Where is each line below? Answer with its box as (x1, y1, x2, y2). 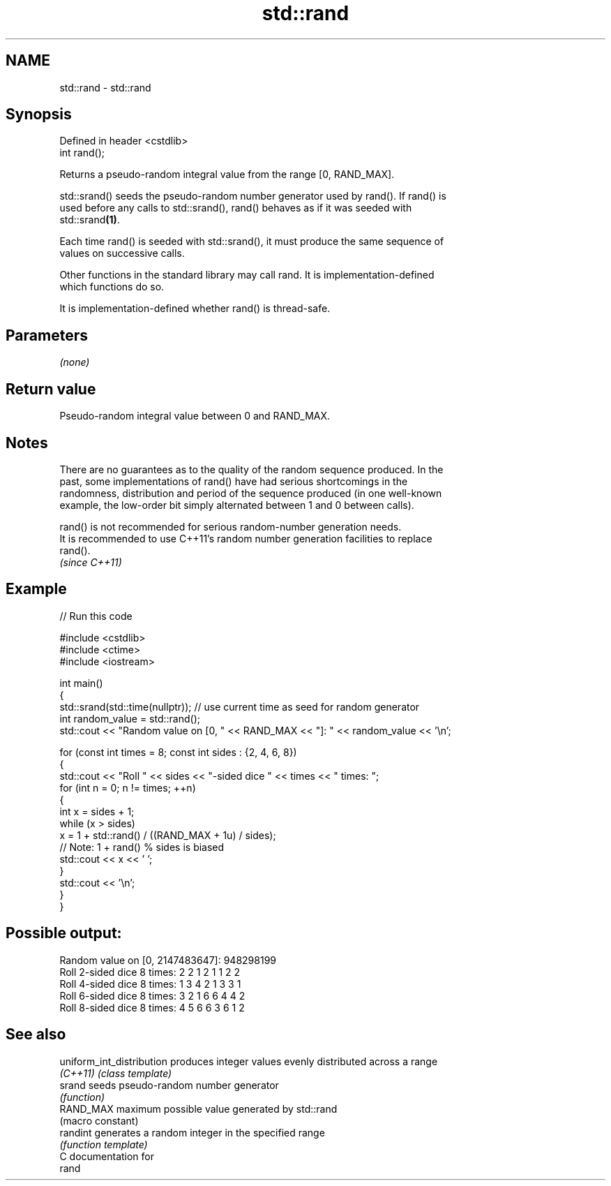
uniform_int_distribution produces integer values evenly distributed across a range (59, 1055, 438, 1067)
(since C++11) (59, 556, 122, 568)
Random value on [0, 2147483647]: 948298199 (59, 954, 277, 966)
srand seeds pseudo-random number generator (59, 1078, 279, 1091)
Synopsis (6, 105, 72, 124)
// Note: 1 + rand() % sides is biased (59, 840, 225, 853)
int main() (59, 676, 103, 689)
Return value (6, 380, 96, 398)
